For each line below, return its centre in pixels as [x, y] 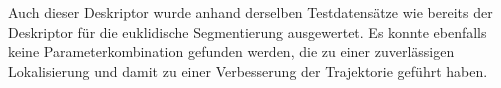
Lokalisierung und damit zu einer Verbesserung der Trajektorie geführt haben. [248, 70]
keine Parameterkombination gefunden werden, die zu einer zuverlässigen [231, 51]
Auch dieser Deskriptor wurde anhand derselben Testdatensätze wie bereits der [250, 12]
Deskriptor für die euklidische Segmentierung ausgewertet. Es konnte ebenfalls [247, 31]
